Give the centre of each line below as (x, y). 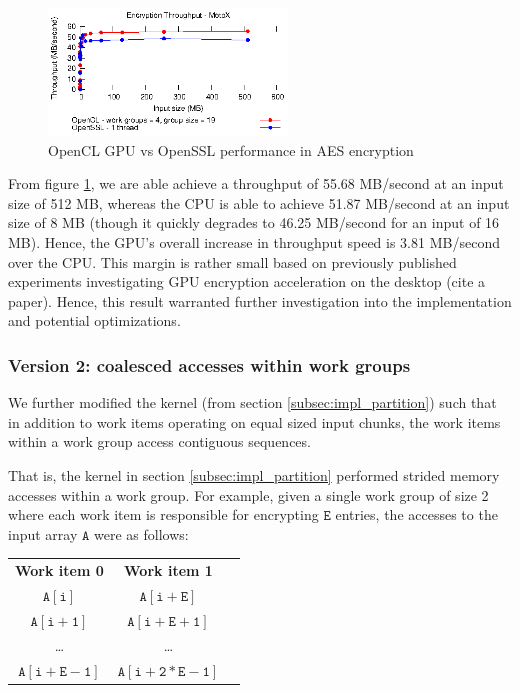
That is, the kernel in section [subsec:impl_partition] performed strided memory (254, 475)
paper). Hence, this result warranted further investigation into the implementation (260, 300)
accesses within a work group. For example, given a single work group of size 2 (248, 494)
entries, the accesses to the (416, 514)
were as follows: (141, 533)
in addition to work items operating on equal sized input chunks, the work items (254, 421)
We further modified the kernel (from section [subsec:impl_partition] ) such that (252, 402)
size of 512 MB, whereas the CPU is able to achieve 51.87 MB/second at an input (259, 202)
